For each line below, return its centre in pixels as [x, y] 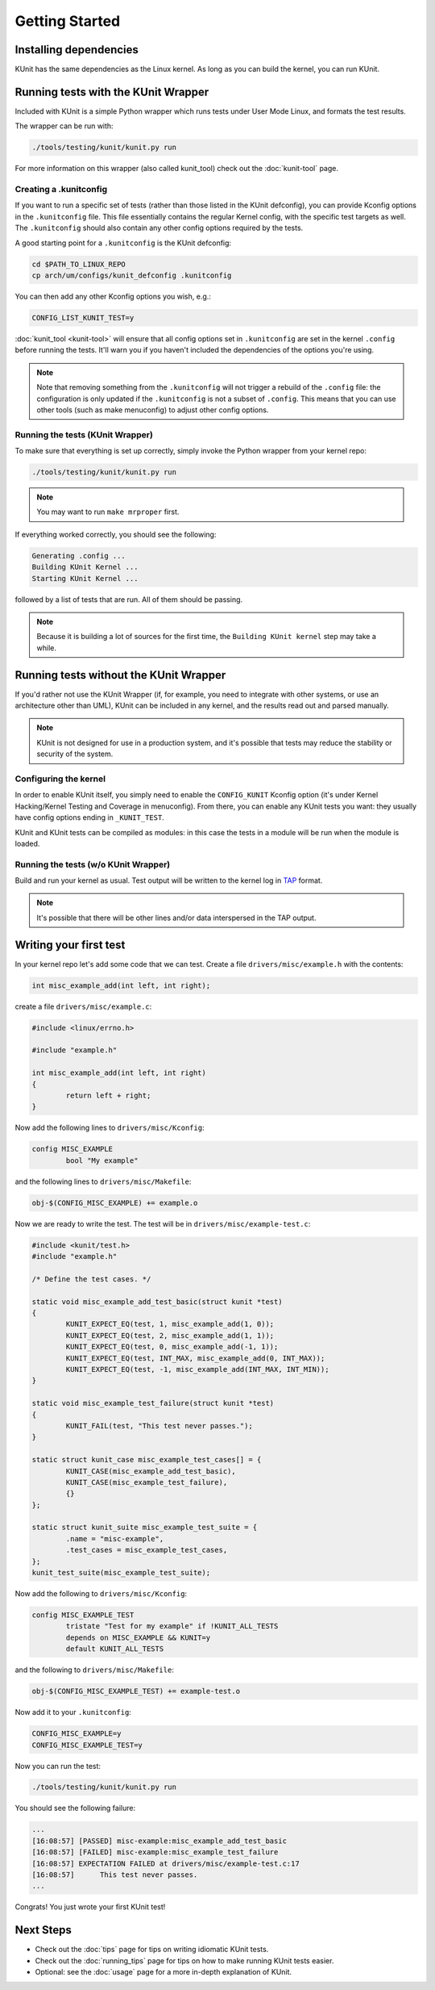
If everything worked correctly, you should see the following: [116, 534]
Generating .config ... [79, 556]
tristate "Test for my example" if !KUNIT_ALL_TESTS [172, 1626]
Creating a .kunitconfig [61, 190]
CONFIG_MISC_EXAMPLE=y [77, 1734]
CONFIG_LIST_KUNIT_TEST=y [83, 318]
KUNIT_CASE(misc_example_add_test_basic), [151, 1471]
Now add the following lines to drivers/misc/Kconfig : [110, 1128]
